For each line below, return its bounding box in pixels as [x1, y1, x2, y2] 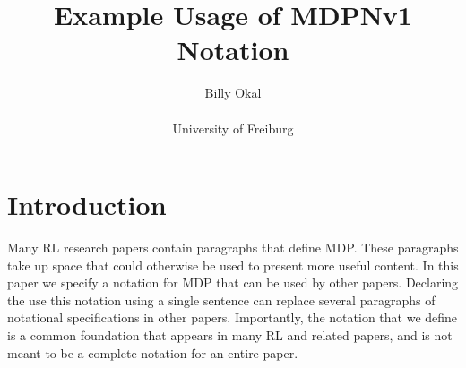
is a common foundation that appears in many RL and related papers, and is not [7, 326, 453, 344]
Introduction [7, 186, 167, 223]
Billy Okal [204, 83, 262, 102]
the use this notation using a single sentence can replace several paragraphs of [7, 290, 436, 309]
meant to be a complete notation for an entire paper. [7, 343, 298, 362]
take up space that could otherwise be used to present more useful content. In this [7, 255, 459, 274]
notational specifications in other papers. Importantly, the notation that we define [7, 308, 458, 327]
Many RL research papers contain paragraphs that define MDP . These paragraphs [7, 238, 459, 257]
